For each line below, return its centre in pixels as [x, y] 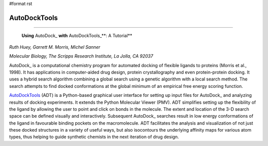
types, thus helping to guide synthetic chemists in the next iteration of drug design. [94, 137]
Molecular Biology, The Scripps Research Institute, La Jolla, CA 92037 [81, 56]
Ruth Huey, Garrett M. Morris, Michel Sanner [55, 47]
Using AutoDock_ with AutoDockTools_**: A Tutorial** [77, 36]
